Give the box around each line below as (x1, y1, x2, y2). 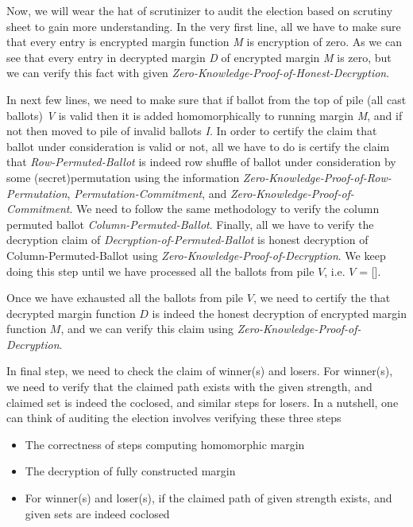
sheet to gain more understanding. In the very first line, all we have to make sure (6, 17, 401, 34)
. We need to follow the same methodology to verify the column (69, 200, 380, 217)
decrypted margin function (6, 304, 136, 321)
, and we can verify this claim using (60, 320, 234, 337)
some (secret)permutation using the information (6, 169, 240, 185)
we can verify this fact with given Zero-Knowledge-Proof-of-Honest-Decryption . (6, 64, 390, 81)
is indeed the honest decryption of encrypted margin (152, 304, 407, 321)
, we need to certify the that (253, 289, 391, 306)
